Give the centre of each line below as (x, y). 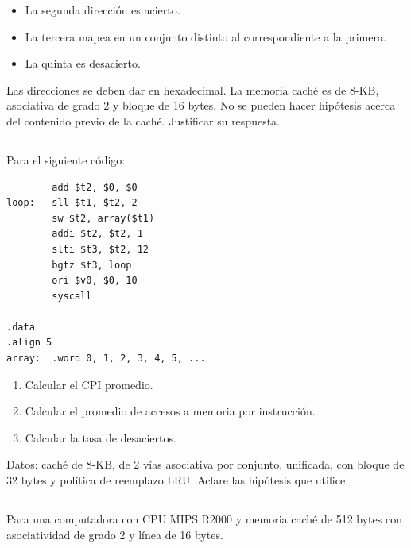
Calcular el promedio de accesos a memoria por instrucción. (170, 411)
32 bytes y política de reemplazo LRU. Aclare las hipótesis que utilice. (178, 480)
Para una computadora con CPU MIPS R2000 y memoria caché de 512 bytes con (204, 519)
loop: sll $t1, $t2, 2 (72, 203)
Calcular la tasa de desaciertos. (101, 437)
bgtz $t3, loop (92, 265)
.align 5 (29, 343)
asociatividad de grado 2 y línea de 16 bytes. (115, 534)
